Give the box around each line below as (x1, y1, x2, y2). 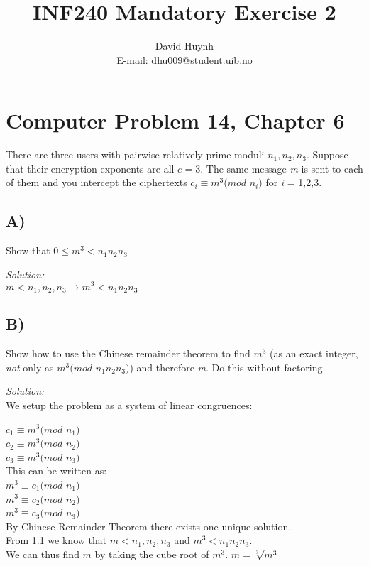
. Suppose (306, 147, 348, 162)
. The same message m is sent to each (200, 160, 363, 175)
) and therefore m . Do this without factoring (129, 359, 323, 374)
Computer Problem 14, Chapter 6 (6, 106, 345, 135)
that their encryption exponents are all (6, 160, 175, 175)
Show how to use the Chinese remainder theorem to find (6, 346, 250, 361)
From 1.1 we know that (6, 533, 107, 548)
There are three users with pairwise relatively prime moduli (6, 147, 265, 162)
